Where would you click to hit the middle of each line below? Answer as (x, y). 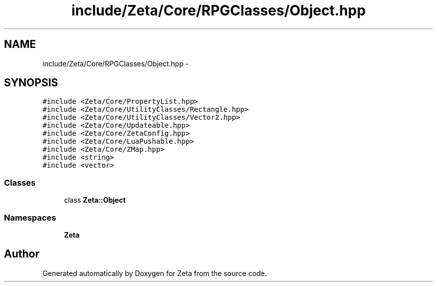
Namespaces (30, 217)
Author (22, 254)
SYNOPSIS (31, 83)
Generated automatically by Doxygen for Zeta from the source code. (155, 273)
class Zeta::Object (95, 200)
